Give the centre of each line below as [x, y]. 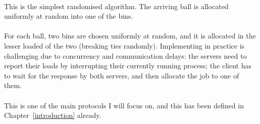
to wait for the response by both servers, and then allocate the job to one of [122, 75]
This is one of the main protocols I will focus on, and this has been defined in [124, 105]
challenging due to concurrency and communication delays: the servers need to [125, 55]
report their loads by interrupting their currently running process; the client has [128, 66]
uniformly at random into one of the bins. [69, 16]
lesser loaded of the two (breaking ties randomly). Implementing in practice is [124, 45]
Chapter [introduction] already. [53, 115]
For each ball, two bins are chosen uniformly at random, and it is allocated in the [130, 36]
